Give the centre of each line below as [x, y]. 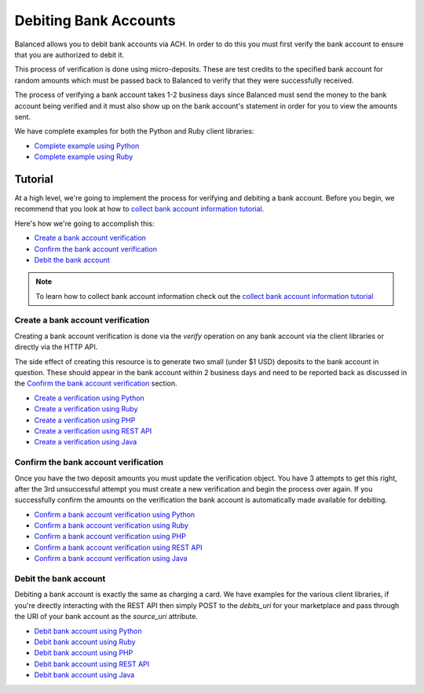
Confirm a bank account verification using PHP [110, 536]
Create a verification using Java [86, 442]
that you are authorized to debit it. [69, 54]
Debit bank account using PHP [84, 653]
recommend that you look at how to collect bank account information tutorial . [139, 209]
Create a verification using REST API [93, 431]
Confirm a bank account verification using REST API [118, 547]
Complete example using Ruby [84, 157]
